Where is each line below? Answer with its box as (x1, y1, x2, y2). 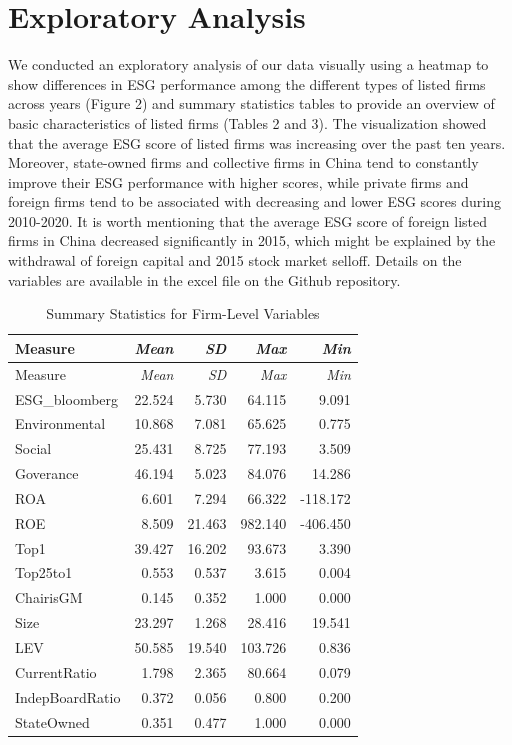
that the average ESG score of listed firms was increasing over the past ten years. (8, 132, 506, 153)
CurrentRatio (15, 661, 97, 682)
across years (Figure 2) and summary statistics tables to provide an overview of (8, 93, 495, 114)
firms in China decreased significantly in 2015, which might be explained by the (8, 230, 496, 251)
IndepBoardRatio (15, 686, 121, 707)
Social (15, 438, 52, 459)
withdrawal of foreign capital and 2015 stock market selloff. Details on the (8, 250, 462, 271)
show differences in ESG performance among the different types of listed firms (8, 73, 486, 94)
